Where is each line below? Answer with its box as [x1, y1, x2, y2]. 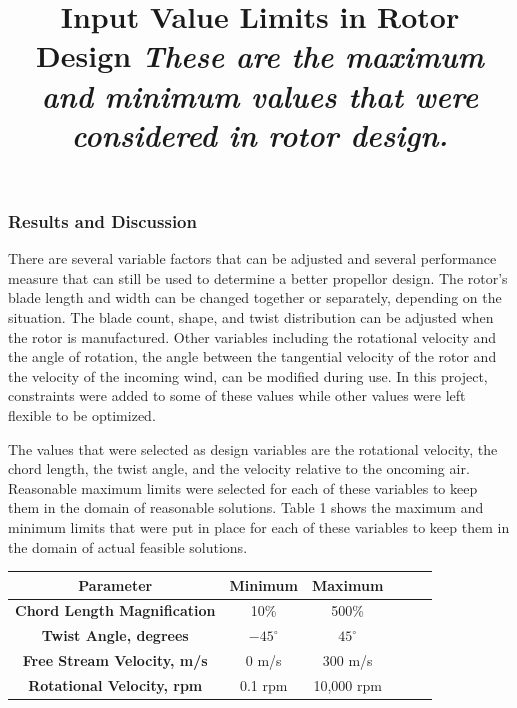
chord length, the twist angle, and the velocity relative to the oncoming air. [8, 458, 470, 479]
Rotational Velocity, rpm [28, 675, 203, 696]
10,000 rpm [313, 675, 382, 696]
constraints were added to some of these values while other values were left [8, 385, 466, 406]
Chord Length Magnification [15, 600, 216, 621]
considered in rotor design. [71, 113, 449, 155]
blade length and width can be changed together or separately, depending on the [8, 287, 502, 308]
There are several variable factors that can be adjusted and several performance [8, 248, 497, 269]
